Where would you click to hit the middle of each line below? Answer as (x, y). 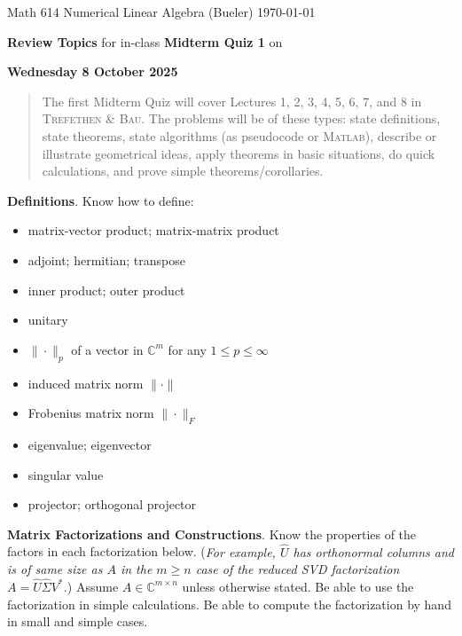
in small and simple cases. (78, 621)
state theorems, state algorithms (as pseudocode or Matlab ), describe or (239, 135)
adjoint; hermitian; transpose (107, 259)
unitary (48, 320)
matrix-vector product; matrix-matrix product (153, 230)
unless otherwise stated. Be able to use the (298, 586)
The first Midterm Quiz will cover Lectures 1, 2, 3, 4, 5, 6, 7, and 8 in (232, 101)
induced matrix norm (86, 383)
